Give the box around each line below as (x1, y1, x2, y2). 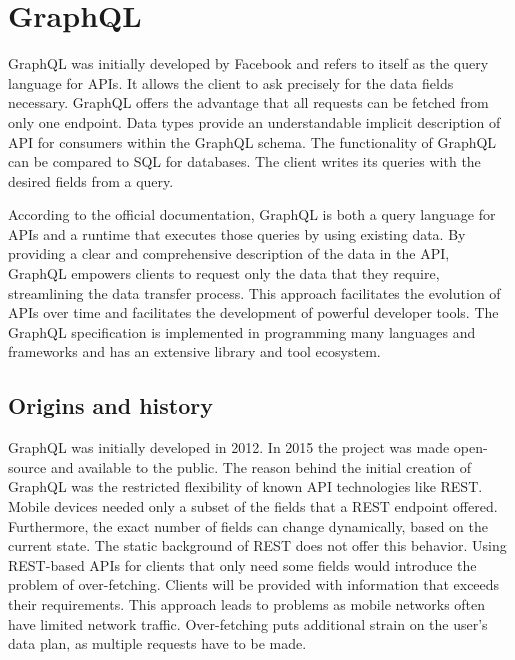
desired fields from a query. (8, 170, 174, 191)
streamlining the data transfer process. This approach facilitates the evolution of (8, 282, 501, 303)
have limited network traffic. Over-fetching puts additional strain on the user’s (8, 613, 488, 634)
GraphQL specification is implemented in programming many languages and (8, 321, 476, 342)
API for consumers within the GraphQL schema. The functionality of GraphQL (8, 131, 497, 152)
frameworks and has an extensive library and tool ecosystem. (8, 341, 381, 362)
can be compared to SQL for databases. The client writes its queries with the (8, 151, 481, 172)
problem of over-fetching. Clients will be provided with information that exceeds (8, 574, 500, 595)
